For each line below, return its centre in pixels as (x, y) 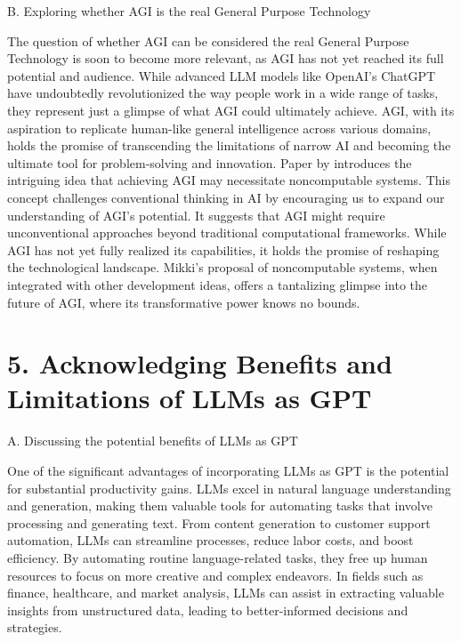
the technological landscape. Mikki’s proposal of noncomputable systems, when (222, 267)
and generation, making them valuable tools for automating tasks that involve (220, 506)
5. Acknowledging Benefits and (200, 363)
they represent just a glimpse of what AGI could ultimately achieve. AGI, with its (231, 110)
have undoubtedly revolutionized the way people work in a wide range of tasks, (223, 93)
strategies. (35, 627)
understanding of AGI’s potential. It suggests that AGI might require (196, 215)
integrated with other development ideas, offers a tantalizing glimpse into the (218, 284)
